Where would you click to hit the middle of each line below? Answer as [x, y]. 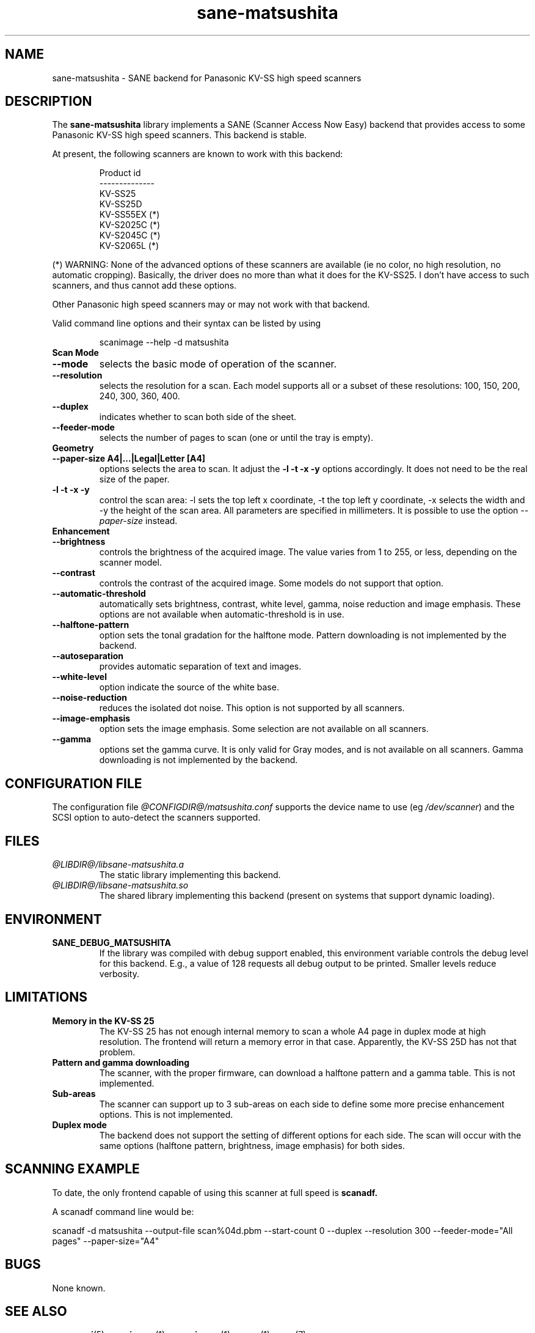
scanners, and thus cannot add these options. [144, 286]
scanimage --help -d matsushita [164, 342]
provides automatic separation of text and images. [200, 666]
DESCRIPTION [49, 102]
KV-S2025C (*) [130, 225]
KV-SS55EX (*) [129, 215]
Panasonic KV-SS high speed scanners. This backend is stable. [180, 135]
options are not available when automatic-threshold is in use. [222, 615]
